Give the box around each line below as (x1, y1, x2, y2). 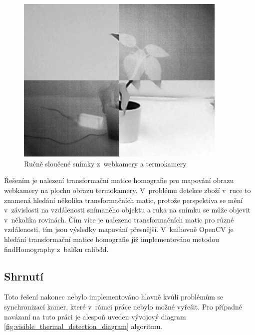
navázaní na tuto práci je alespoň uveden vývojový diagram (4, 311, 186, 321)
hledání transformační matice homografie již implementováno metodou (4, 234, 220, 244)
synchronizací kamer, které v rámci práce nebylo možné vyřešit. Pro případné (4, 301, 243, 311)
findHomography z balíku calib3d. (4, 243, 109, 254)
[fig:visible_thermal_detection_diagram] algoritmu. (4, 321, 163, 331)
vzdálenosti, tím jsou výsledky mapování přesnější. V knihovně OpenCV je (4, 224, 234, 234)
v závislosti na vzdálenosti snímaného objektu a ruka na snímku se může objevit (4, 204, 251, 215)
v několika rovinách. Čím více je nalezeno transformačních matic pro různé (4, 214, 234, 224)
